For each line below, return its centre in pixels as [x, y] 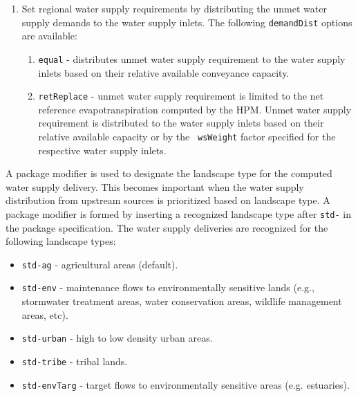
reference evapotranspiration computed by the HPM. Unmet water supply [195, 109]
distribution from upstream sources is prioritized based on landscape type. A [168, 200]
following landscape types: [61, 241]
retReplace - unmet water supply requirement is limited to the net [181, 96]
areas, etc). [45, 314]
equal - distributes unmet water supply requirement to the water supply [192, 58]
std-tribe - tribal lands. [75, 361]
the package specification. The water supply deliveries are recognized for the [167, 227]
